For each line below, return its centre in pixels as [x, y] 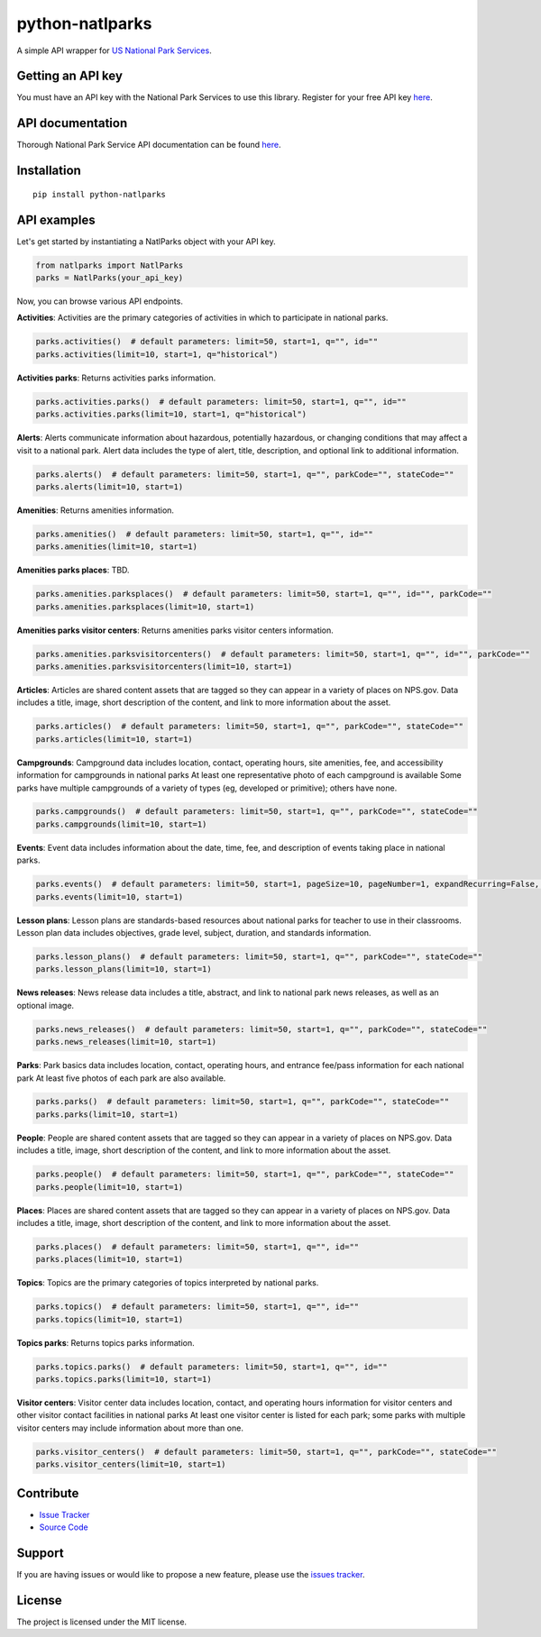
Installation [49, 171]
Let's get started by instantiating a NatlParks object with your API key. [146, 241]
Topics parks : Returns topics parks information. [106, 1342]
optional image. [46, 1005]
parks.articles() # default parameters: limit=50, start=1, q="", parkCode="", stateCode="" [250, 727]
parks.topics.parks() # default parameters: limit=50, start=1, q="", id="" [211, 1367]
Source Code [64, 1527]
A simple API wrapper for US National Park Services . [114, 50]
